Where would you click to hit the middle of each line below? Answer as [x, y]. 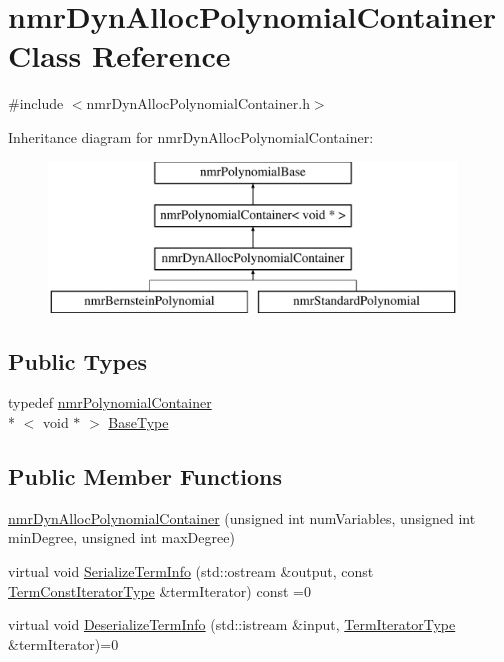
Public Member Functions [145, 476]
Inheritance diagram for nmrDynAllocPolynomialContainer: [191, 136]
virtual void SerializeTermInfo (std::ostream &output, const [191, 571]
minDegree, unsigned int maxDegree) [121, 537]
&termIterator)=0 [63, 643]
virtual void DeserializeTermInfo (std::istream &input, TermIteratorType [232, 624]
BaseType [138, 422]
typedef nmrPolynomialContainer [110, 402]
